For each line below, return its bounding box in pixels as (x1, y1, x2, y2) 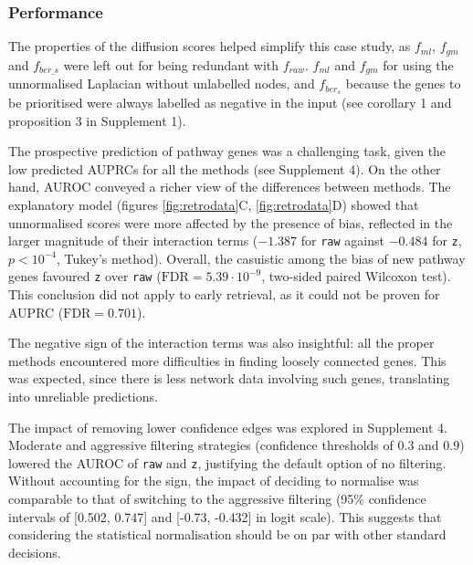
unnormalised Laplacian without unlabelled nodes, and (8, 74, 315, 93)
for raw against (300, 231, 384, 250)
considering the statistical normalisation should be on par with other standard (8, 525, 447, 544)
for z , (432, 231, 462, 250)
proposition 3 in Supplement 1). (8, 110, 186, 130)
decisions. (8, 542, 61, 561)
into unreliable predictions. (8, 387, 158, 406)
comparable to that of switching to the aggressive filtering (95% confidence (8, 489, 426, 508)
